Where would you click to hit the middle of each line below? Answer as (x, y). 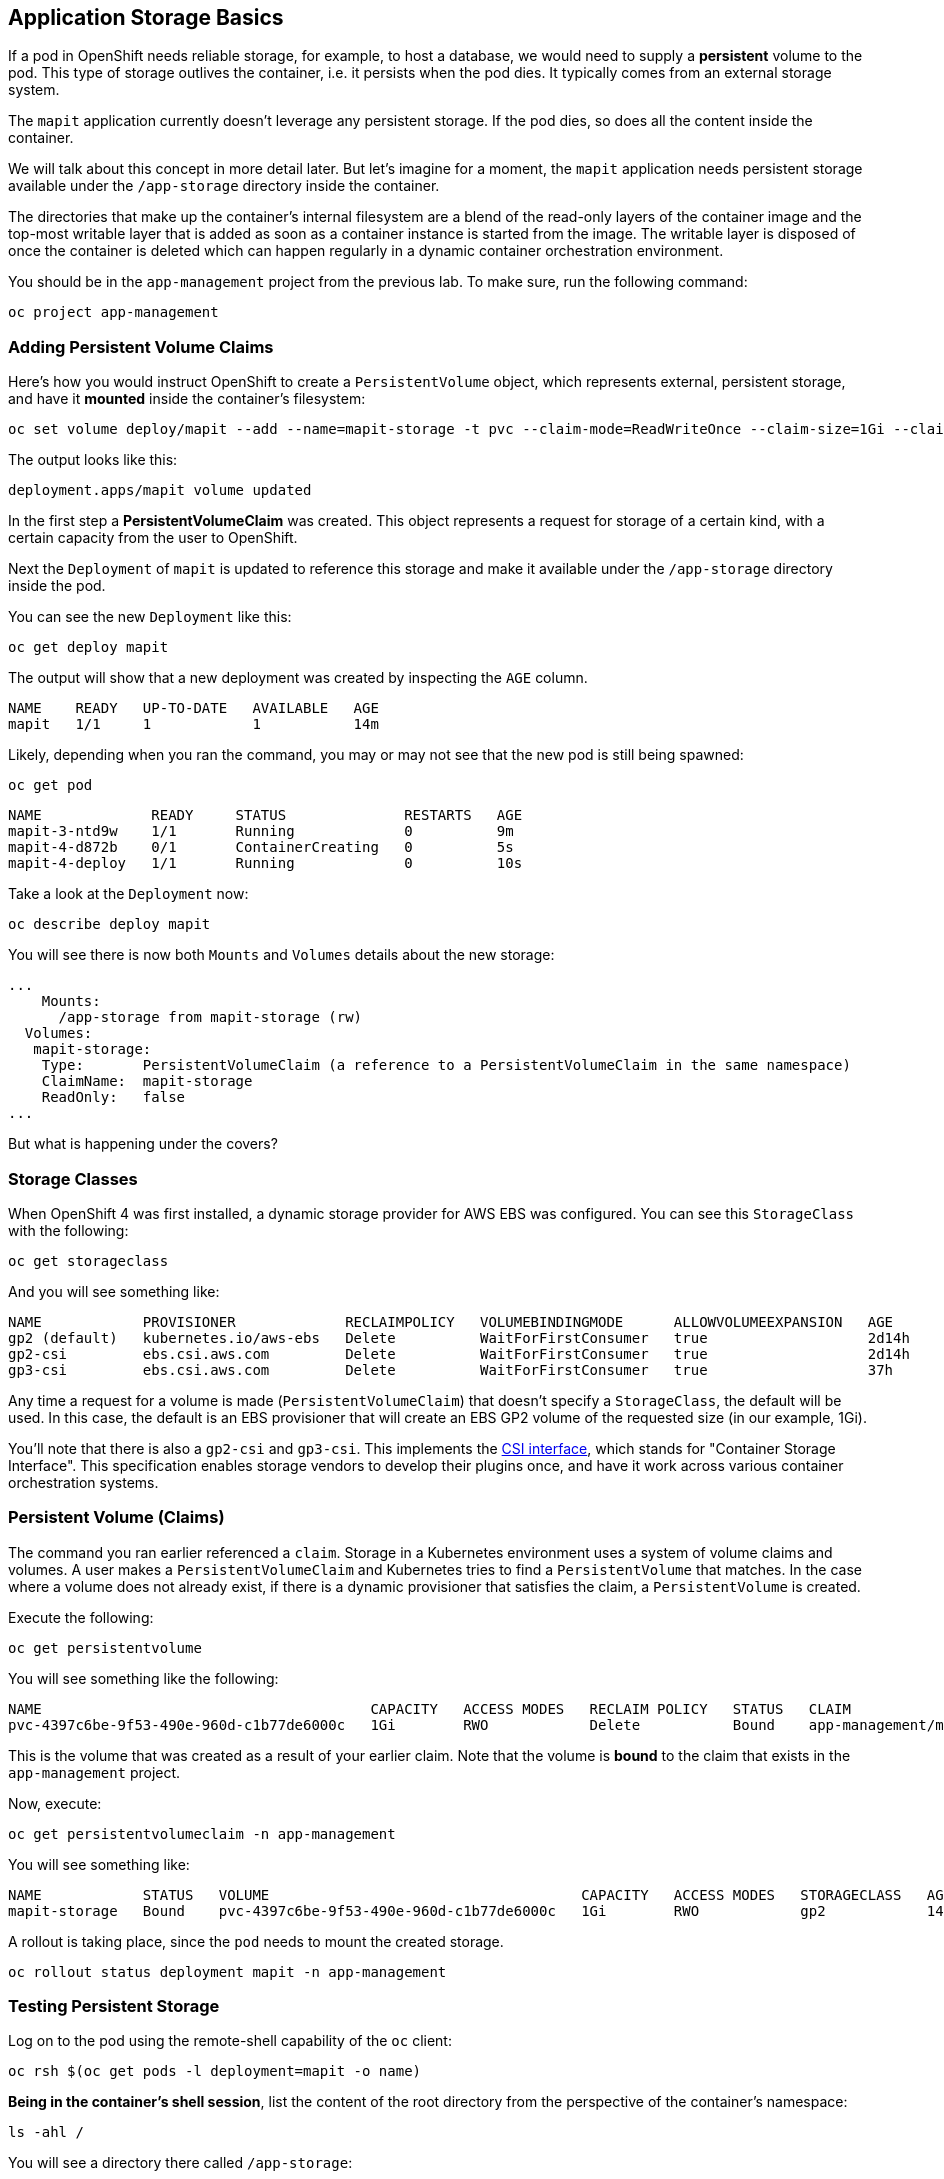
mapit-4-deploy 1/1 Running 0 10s (265, 863)
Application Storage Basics (146, 17)
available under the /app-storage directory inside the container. (224, 186)
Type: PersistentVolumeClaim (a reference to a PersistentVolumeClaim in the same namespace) (446, 1065)
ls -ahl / (46, 2132)
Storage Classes (73, 1178)
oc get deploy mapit (88, 647)
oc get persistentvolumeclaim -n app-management (202, 1833)
